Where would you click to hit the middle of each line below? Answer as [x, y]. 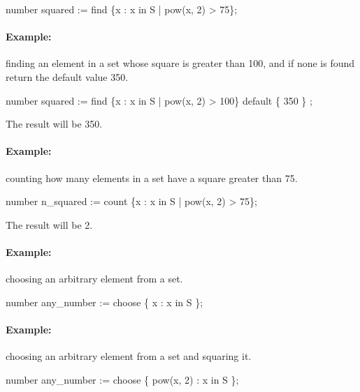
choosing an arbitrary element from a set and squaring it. [129, 356]
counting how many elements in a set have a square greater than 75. [152, 178]
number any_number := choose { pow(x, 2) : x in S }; [122, 379]
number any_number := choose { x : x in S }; [105, 302]
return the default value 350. [67, 76]
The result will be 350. [54, 124]
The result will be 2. [49, 224]
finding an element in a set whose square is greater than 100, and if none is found [180, 63]
